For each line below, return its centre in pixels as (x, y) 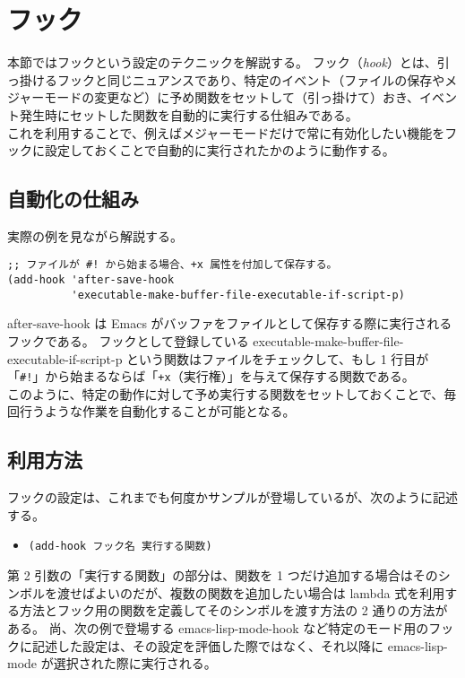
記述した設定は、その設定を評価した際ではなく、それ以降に (207, 645)
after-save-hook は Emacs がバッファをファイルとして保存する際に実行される (230, 323)
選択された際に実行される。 (135, 663)
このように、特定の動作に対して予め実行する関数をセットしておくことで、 (226, 393)
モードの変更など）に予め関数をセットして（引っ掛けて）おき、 (232, 97)
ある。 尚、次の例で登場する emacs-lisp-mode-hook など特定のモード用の (218, 627)
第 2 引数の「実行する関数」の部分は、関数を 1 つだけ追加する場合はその (223, 575)
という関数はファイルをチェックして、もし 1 (257, 358)
